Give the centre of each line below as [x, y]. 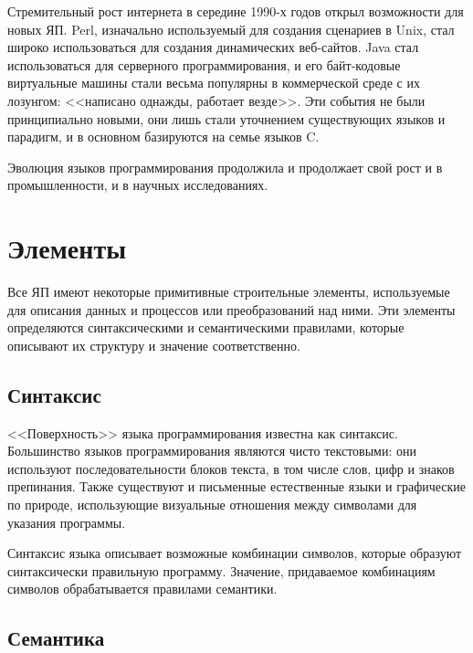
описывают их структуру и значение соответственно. [154, 345]
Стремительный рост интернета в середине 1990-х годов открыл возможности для [236, 11]
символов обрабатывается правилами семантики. [142, 589]
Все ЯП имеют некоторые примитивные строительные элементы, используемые [229, 292]
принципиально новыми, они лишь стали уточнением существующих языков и [226, 118]
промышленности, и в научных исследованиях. [138, 185]
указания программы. [67, 522]
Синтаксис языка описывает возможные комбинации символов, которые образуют [235, 553]
